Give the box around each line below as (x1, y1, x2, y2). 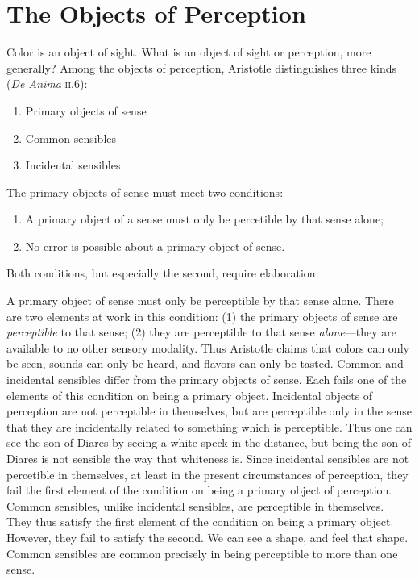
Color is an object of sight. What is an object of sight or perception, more (6, 44, 371, 61)
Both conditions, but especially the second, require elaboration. (6, 265, 319, 282)
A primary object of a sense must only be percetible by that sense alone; (25, 211, 384, 227)
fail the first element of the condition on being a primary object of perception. (6, 482, 392, 499)
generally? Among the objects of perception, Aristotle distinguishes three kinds (6, 59, 397, 76)
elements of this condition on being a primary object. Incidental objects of (6, 386, 373, 403)
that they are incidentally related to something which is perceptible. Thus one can (6, 418, 413, 435)
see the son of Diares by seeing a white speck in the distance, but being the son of (6, 434, 411, 451)
